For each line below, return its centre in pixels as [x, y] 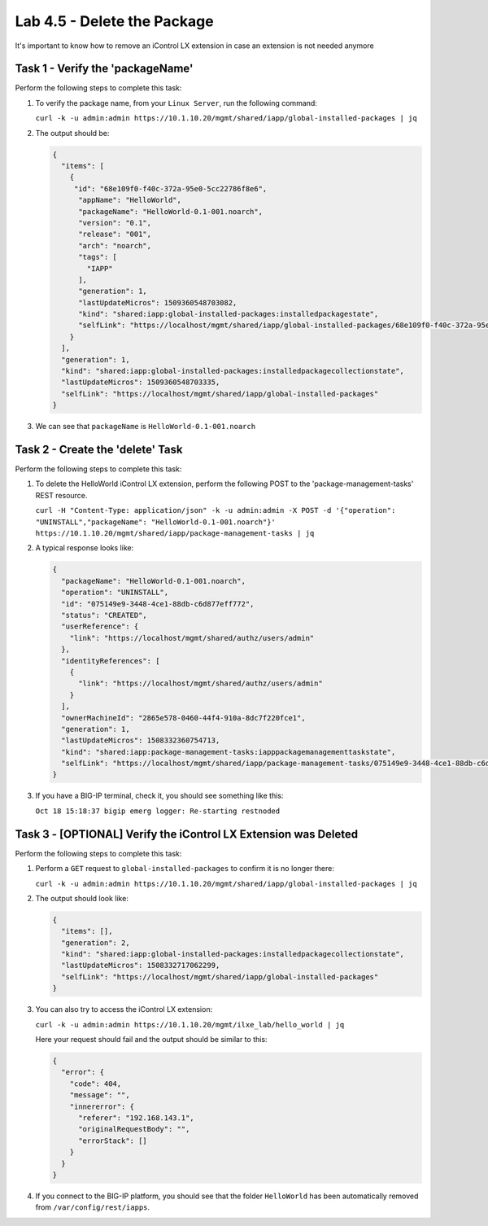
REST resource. [61, 495]
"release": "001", [115, 234]
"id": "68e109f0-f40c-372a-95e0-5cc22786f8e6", [170, 188]
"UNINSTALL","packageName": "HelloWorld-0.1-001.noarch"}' [156, 522]
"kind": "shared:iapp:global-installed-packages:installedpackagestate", [229, 314]
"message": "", [100, 1095]
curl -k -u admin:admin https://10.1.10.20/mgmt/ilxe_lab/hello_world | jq [190, 1025]
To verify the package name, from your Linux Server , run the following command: [176, 103]
